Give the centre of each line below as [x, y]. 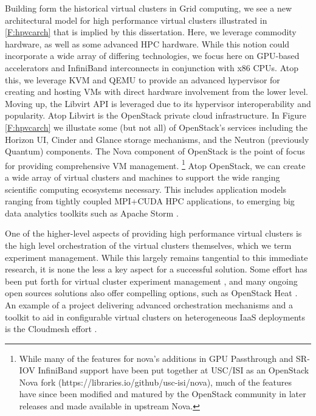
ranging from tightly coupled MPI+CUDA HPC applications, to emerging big [150, 201]
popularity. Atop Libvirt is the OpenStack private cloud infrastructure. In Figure [156, 115]
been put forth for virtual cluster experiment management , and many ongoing [151, 281]
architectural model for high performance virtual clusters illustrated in [136, 20]
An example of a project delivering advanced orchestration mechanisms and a [149, 304]
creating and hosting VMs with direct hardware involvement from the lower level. [156, 92]
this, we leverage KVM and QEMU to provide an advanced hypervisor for [143, 79]
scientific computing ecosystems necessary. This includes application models [146, 189]
